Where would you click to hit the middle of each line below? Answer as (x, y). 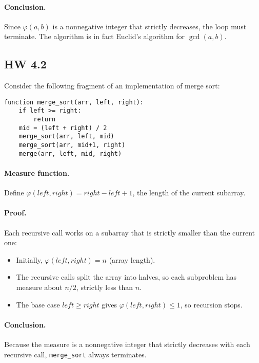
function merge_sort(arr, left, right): (74, 102)
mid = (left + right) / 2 (63, 128)
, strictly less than (105, 287)
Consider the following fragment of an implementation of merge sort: (112, 86)
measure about (39, 287)
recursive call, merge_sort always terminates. (75, 354)
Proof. (15, 213)
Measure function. (37, 173)
